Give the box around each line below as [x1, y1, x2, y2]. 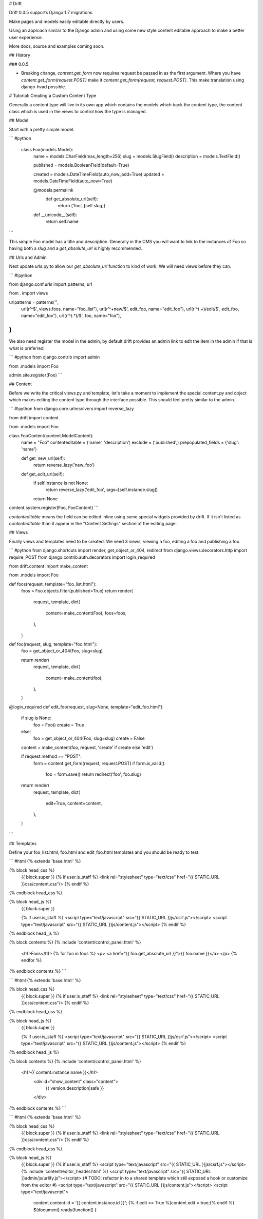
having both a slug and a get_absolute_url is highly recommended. [9, 245, 142, 251]
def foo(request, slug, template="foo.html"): [9, 641, 97, 647]
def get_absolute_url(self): [45, 196, 98, 202]
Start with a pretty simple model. [9, 126, 75, 132]
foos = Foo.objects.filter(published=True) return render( [21, 588, 133, 594]
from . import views [9, 290, 48, 296]
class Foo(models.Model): [21, 146, 74, 152]
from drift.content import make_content [9, 563, 88, 569]
